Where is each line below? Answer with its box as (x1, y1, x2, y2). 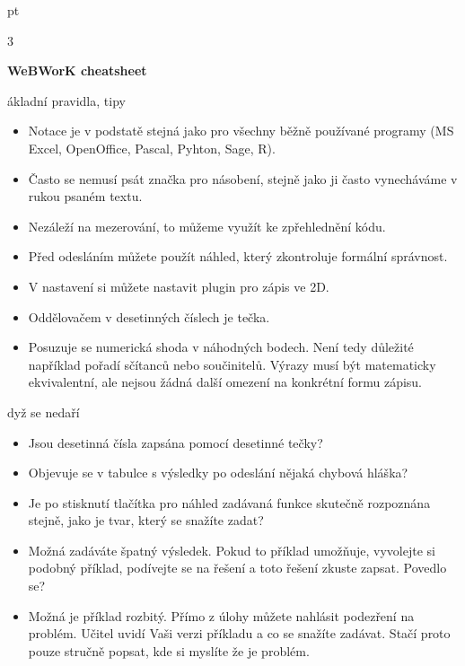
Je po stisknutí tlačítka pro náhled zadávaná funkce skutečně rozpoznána (28, 493, 431, 512)
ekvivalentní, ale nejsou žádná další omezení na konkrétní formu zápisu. (28, 372, 423, 391)
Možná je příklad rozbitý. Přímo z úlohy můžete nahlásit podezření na (28, 606, 415, 625)
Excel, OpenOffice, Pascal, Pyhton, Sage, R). (28, 138, 276, 157)
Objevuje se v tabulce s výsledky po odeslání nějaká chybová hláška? (28, 463, 408, 482)
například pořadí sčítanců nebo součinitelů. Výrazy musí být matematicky (28, 355, 436, 373)
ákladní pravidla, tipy (7, 91, 126, 110)
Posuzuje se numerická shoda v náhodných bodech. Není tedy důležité (28, 337, 414, 356)
